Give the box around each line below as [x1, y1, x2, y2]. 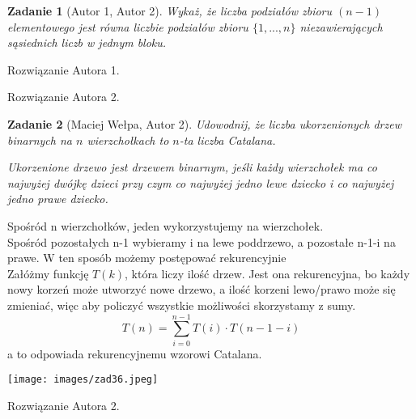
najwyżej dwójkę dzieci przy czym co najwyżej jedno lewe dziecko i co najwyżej [7, 174, 394, 191]
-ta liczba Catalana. [179, 131, 276, 148]
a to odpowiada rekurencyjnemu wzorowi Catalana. [7, 345, 262, 362]
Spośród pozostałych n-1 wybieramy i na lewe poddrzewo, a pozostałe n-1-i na [7, 233, 396, 250]
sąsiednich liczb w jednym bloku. [7, 34, 167, 51]
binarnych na [7, 131, 72, 148]
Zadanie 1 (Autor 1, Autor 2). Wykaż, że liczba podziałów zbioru [7, 2, 333, 19]
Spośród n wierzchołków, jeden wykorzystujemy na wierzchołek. [7, 217, 324, 234]
